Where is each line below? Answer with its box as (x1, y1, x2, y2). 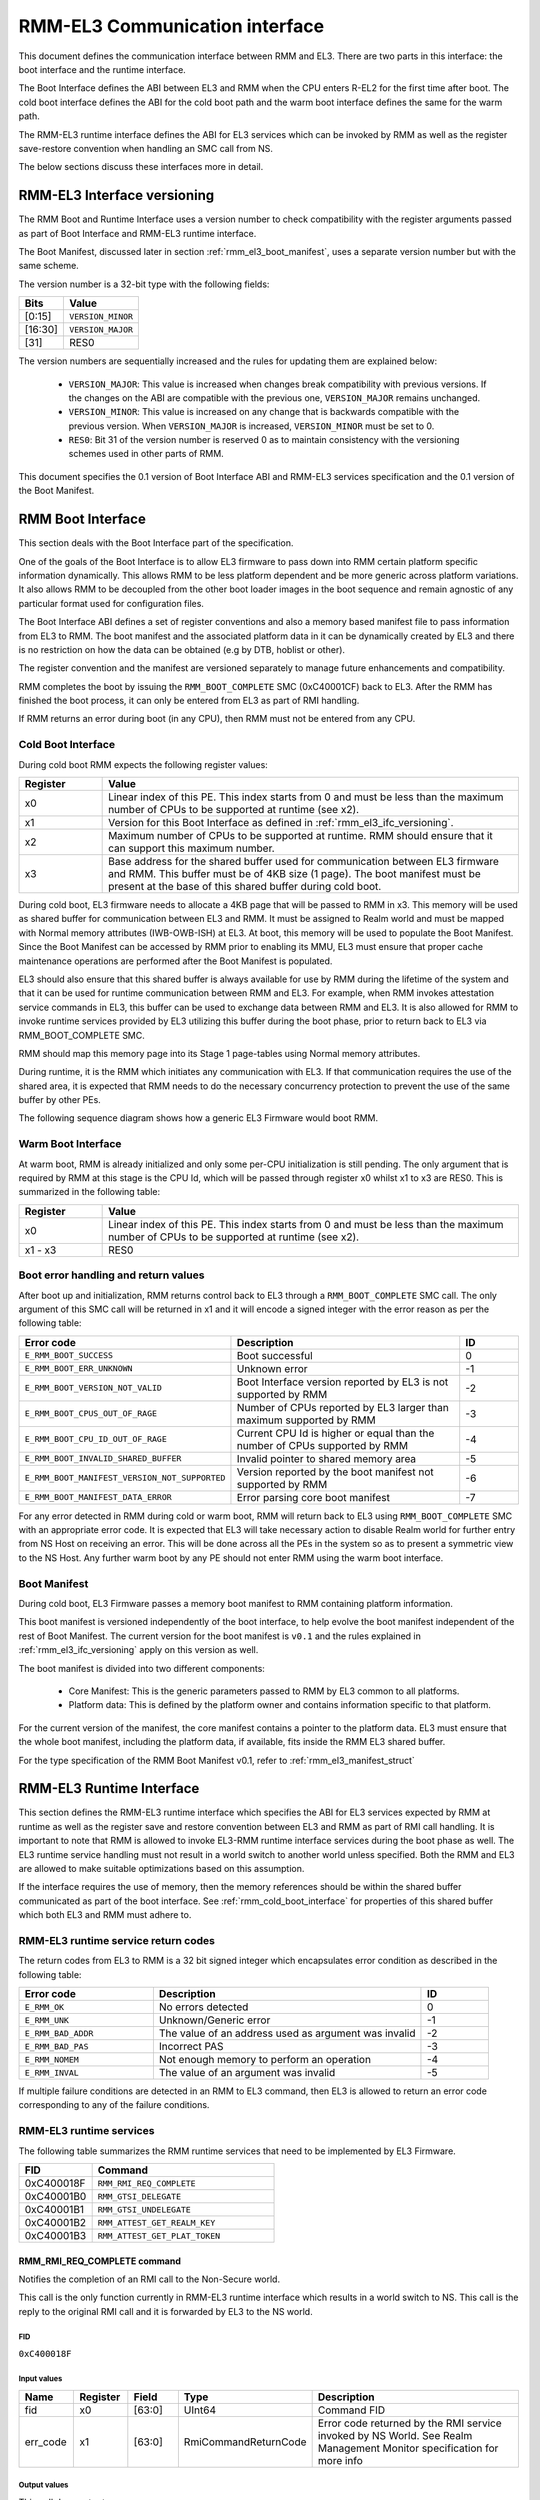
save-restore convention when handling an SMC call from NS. (18, 142, 274, 154)
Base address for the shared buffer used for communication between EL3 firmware (108, 855, 500, 868)
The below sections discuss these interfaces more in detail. (18, 161, 264, 173)
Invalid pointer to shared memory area (236, 1451, 417, 1465)
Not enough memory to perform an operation (158, 2053, 372, 2067)
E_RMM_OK (24, 2001, 65, 2012)
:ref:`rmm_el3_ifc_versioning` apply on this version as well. (18, 1644, 259, 1656)
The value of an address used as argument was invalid (158, 2026, 416, 2040)
